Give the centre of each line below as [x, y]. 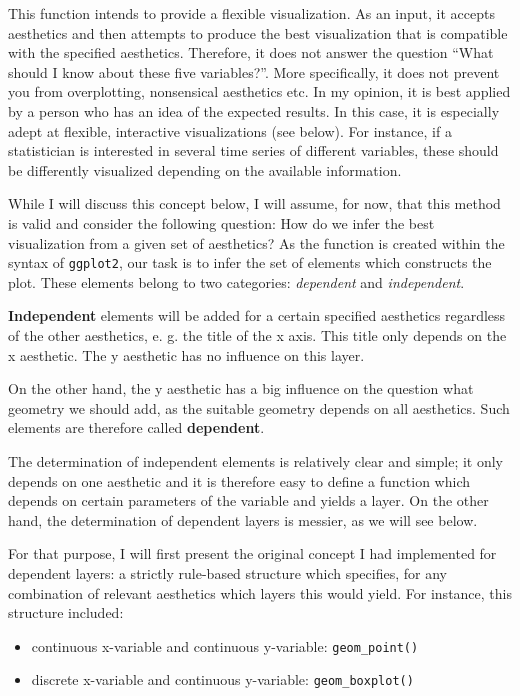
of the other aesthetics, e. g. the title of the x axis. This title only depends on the [257, 334]
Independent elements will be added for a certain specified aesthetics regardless [257, 315]
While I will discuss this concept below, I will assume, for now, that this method [254, 203]
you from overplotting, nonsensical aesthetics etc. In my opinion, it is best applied [259, 91]
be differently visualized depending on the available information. [205, 169]
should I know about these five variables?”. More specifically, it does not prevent [254, 71]
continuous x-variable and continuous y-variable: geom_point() [225, 645]
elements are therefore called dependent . [136, 427]
